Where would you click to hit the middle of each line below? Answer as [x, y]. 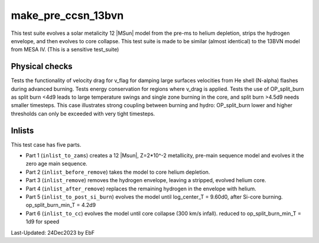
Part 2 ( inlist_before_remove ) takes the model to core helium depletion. [118, 172]
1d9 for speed [43, 222]
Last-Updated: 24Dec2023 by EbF [53, 232]
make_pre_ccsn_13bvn [67, 15]
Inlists [22, 130]
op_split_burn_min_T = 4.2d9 [61, 205]
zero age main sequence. [57, 164]
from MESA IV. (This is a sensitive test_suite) [65, 50]
